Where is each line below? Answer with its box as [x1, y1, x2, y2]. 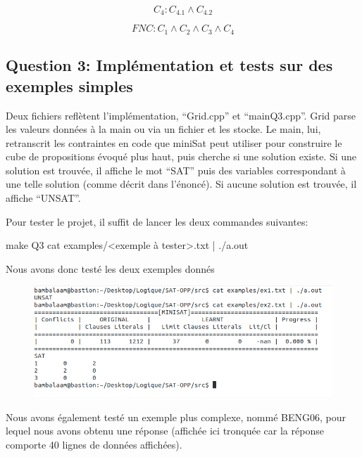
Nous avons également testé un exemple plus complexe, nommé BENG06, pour [6, 409, 346, 424]
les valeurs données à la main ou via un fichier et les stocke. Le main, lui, [6, 122, 321, 136]
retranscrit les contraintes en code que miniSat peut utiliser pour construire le [6, 135, 342, 150]
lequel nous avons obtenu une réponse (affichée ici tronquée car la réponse [6, 423, 324, 438]
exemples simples [6, 75, 133, 96]
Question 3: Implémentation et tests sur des [6, 54, 333, 76]
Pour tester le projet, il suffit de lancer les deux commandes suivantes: [6, 214, 308, 228]
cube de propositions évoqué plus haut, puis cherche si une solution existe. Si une [6, 149, 357, 164]
